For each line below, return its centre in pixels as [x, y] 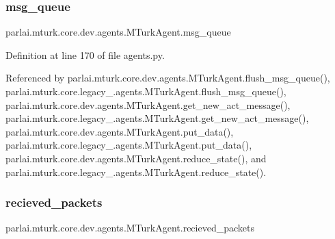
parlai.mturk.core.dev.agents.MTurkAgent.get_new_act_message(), [148, 104]
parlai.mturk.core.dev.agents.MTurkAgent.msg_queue [118, 32]
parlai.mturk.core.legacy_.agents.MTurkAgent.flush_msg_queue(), [146, 91]
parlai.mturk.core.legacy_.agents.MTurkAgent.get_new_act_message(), [157, 118]
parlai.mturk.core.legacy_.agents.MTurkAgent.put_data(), [129, 145]
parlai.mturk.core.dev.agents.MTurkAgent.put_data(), [120, 131]
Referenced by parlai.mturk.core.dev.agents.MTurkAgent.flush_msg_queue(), [168, 78]
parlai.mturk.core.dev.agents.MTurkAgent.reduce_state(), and [136, 158]
